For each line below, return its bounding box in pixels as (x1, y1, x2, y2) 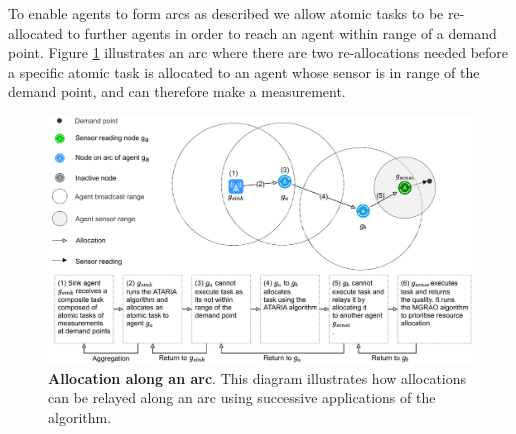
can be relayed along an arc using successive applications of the (48, 387, 436, 408)
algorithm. (48, 406, 112, 427)
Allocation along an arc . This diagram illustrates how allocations (48, 367, 467, 388)
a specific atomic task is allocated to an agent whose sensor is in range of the (8, 61, 480, 82)
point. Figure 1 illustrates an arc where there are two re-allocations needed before (8, 42, 509, 63)
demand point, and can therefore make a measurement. (8, 81, 346, 102)
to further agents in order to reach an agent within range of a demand (67, 22, 497, 43)
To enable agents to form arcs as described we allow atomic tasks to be (8, 3, 444, 23)
